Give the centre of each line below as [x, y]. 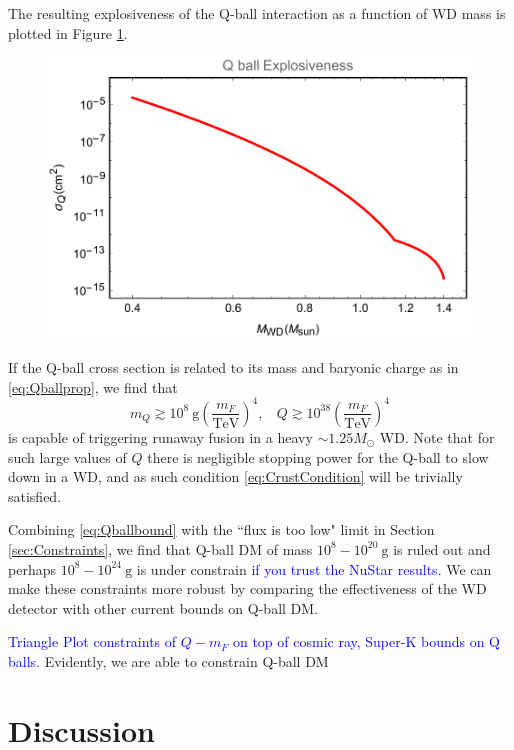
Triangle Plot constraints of [92, 641]
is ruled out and [442, 548]
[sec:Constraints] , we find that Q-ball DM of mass [160, 548]
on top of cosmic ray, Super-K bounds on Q [366, 641]
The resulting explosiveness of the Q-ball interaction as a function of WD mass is [257, 13]
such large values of [67, 456]
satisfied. [35, 495]
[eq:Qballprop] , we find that [93, 386]
